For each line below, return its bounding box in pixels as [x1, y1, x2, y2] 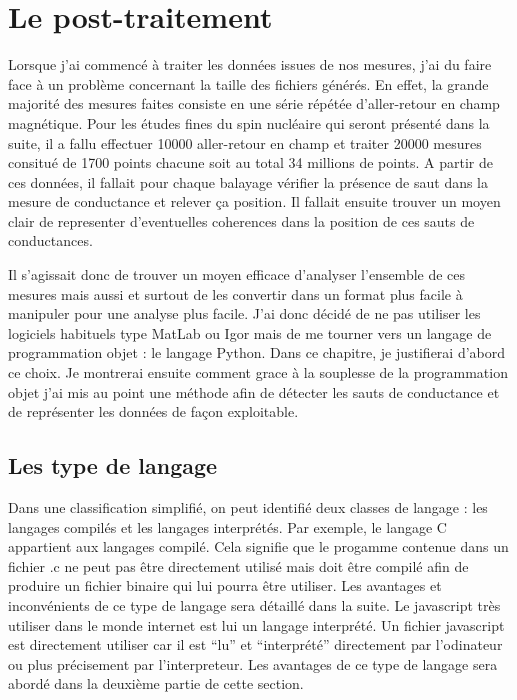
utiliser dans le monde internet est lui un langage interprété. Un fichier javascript [8, 614, 505, 635]
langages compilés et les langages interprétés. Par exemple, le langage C [8, 516, 447, 537]
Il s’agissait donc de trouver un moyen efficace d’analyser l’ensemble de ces [8, 264, 466, 285]
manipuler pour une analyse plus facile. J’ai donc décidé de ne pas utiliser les [8, 303, 481, 324]
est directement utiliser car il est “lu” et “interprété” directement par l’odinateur [8, 634, 503, 655]
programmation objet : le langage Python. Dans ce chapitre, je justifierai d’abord [8, 342, 506, 363]
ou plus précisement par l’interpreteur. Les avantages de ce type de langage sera [8, 653, 498, 674]
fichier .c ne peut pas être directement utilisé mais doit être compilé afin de [8, 555, 469, 576]
